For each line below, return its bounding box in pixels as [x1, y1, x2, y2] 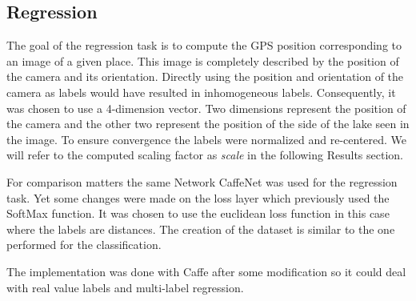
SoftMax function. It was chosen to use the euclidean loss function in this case [6, 205, 390, 222]
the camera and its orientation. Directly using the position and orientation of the [6, 68, 404, 85]
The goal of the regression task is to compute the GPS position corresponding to [6, 37, 402, 54]
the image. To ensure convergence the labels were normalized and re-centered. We [6, 130, 407, 147]
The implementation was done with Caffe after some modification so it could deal [6, 263, 406, 279]
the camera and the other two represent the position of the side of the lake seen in [6, 115, 410, 132]
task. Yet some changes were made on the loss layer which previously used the [6, 189, 390, 206]
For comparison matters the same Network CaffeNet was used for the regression [6, 173, 398, 190]
